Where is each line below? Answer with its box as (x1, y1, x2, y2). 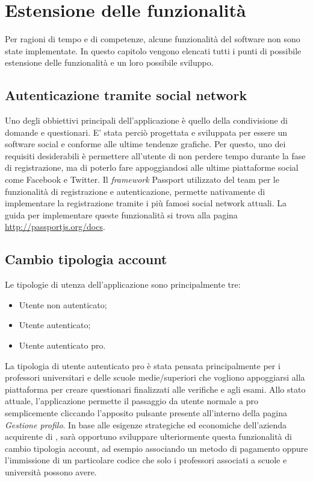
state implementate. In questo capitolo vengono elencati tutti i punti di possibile (5, 44, 302, 57)
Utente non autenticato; (19, 298, 107, 311)
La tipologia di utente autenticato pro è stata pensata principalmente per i (5, 359, 280, 372)
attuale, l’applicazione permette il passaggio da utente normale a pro (5, 395, 259, 407)
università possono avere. (5, 465, 97, 478)
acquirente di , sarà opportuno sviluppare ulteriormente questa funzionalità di (5, 430, 292, 443)
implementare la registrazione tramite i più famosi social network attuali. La (5, 197, 287, 209)
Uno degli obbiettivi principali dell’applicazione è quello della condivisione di (5, 114, 288, 127)
